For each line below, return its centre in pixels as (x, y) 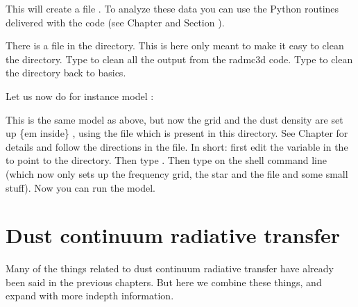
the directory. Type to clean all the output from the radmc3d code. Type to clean (179, 59)
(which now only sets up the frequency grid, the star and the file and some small (177, 173)
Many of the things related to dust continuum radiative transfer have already (170, 268)
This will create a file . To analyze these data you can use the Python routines (172, 8)
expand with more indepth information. (90, 296)
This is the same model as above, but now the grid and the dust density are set (174, 119)
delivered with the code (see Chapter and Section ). (115, 22)
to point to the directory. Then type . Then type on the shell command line (166, 160)
